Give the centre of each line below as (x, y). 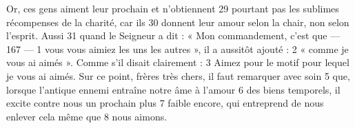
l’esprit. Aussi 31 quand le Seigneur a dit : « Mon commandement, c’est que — (173, 35)
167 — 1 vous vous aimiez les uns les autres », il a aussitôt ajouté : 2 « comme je (177, 49)
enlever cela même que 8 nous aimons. (87, 116)
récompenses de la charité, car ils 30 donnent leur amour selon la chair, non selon (178, 22)
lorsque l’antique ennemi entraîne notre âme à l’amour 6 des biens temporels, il (173, 89)
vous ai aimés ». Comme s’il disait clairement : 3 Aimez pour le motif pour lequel (178, 62)
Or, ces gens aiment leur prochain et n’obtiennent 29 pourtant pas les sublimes (173, 8)
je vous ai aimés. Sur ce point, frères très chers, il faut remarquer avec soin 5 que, (178, 75)
